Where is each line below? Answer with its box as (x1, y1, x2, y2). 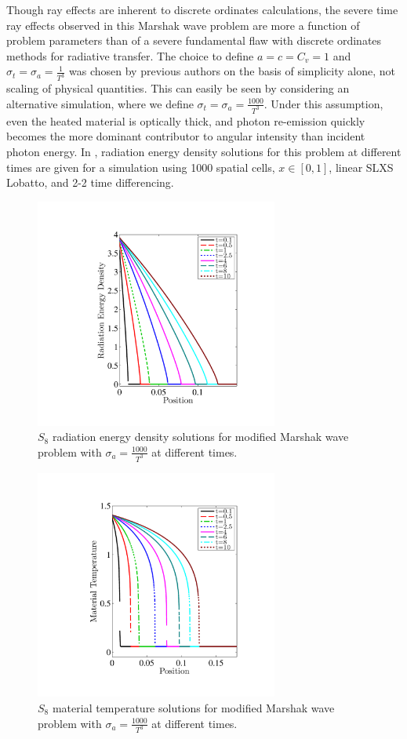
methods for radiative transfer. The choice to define (6, 47, 254, 64)
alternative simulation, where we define (6, 95, 194, 111)
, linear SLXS (329, 158, 394, 175)
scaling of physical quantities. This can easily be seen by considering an (6, 80, 350, 96)
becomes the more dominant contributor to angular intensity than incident (6, 128, 365, 144)
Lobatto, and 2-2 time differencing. (6, 174, 174, 191)
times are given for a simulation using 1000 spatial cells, (6, 158, 275, 175)
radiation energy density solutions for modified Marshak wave (52, 428, 349, 445)
